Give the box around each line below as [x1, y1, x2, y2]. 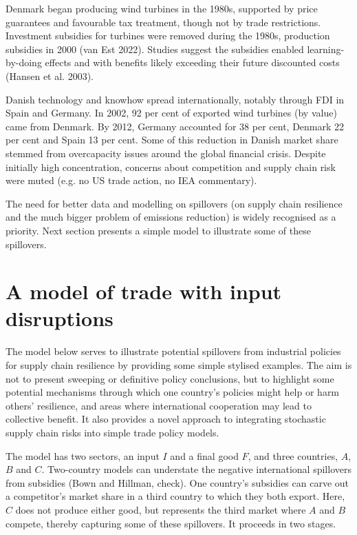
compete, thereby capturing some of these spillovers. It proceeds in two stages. [6, 516, 336, 530]
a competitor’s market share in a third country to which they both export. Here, [6, 489, 345, 503]
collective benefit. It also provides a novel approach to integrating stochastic [6, 412, 326, 426]
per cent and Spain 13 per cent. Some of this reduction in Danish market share [6, 132, 338, 147]
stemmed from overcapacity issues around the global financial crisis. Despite [6, 145, 326, 160]
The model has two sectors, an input [6, 448, 160, 463]
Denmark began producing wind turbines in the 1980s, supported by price [6, 1, 318, 15]
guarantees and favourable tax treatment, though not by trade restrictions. [6, 14, 321, 29]
